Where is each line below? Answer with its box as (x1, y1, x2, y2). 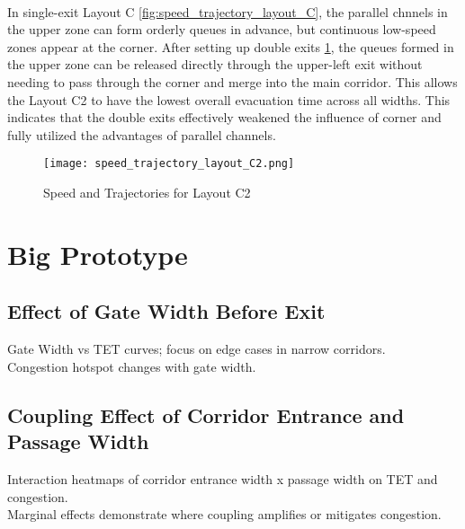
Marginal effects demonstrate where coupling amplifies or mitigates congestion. (7, 505, 442, 524)
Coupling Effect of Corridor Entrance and (7, 401, 405, 428)
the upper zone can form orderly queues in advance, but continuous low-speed (7, 20, 436, 39)
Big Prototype (7, 235, 188, 272)
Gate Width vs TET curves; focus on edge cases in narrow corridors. (7, 339, 386, 358)
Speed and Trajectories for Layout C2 (43, 183, 251, 201)
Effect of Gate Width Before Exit (7, 297, 326, 325)
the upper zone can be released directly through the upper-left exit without (7, 55, 423, 74)
